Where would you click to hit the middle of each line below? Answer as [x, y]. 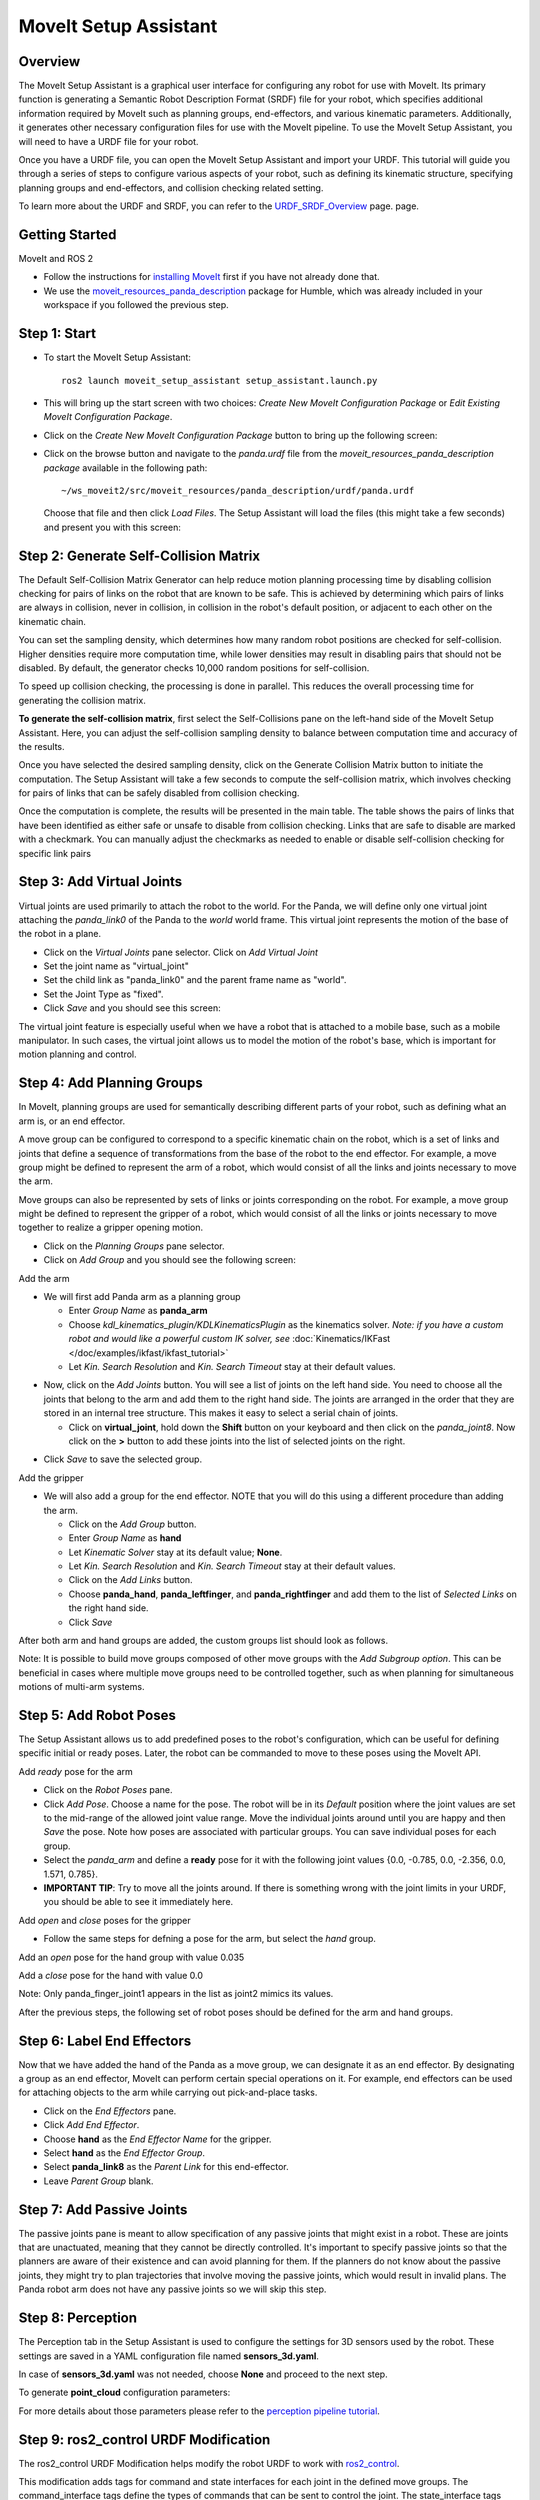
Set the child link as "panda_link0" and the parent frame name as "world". [195, 980]
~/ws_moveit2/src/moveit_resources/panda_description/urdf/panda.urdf [238, 490]
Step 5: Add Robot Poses [97, 1715]
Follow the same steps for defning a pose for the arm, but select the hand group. [210, 1939]
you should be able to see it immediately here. [138, 1902]
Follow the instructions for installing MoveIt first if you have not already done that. [211, 277]
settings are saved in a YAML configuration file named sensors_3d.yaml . [169, 2356]
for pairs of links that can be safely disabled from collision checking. [159, 793]
